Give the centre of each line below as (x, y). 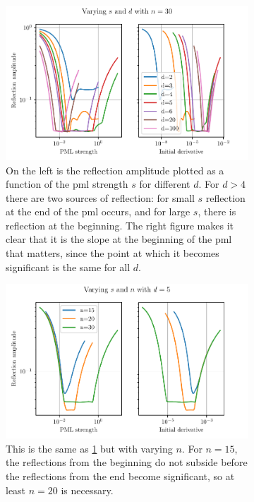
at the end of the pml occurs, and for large (98, 211)
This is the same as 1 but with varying (89, 448)
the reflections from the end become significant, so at (120, 476)
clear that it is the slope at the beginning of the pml (119, 239)
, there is (217, 211)
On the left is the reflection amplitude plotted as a (115, 170)
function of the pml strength (67, 184)
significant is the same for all (68, 267)
